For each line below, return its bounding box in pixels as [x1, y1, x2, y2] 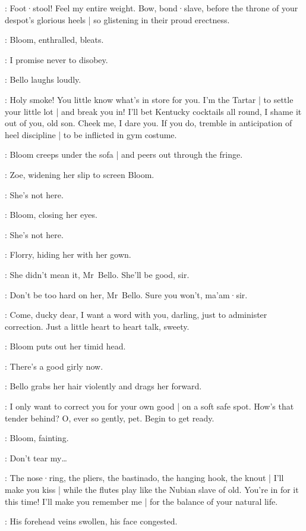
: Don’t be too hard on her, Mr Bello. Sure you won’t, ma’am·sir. [5, 288, 248, 301]
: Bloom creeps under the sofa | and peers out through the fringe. [5, 148, 243, 161]
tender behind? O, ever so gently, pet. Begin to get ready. [5, 411, 214, 424]
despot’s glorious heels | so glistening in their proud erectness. [5, 13, 230, 26]
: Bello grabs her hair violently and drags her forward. [5, 380, 202, 392]
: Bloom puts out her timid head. [5, 340, 126, 352]
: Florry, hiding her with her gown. [5, 248, 131, 261]
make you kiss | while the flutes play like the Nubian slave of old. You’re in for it [5, 483, 299, 496]
